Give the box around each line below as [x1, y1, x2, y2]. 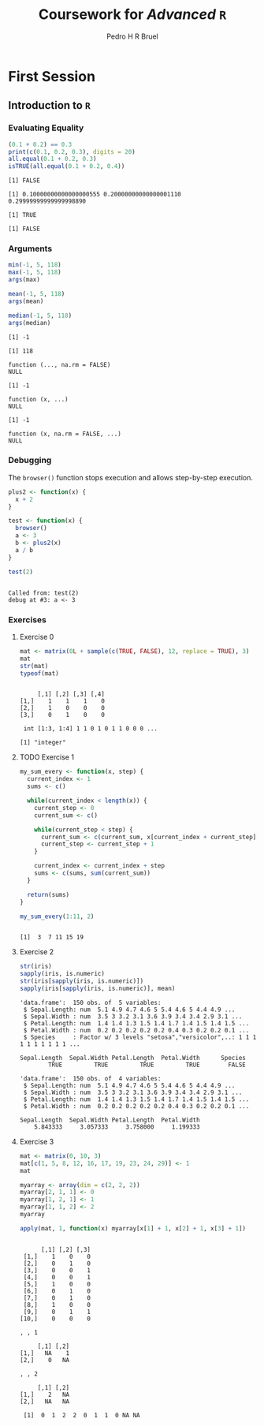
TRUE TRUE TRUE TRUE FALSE [48, 1061, 246, 1069]
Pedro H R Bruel [106, 32, 159, 41]
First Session [8, 67, 96, 85]
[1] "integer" [19, 739, 66, 747]
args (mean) [8, 297, 44, 305]
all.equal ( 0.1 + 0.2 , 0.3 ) [8, 155, 97, 163]
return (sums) [27, 890, 70, 898]
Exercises [8, 614, 47, 625]
